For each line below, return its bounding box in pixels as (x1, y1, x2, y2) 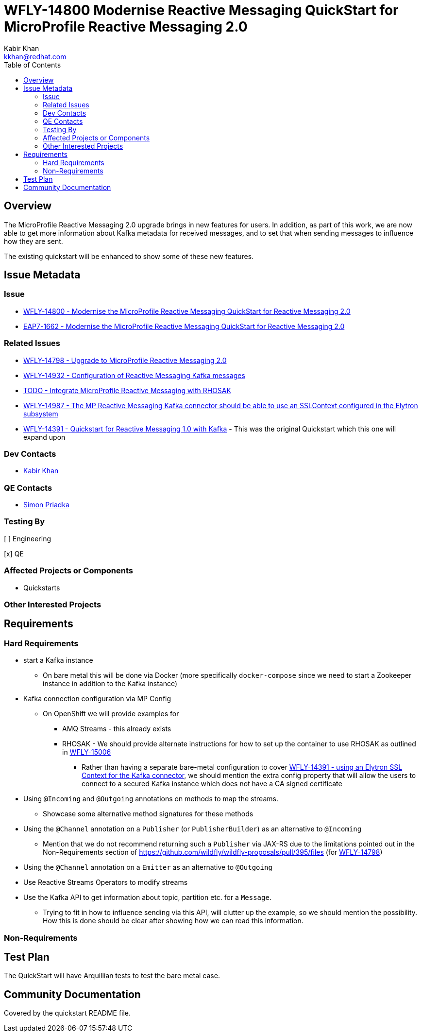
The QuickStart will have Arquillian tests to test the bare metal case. (4, 971, 220, 980)
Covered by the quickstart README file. (4, 1009, 131, 1018)
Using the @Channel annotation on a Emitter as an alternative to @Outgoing (23, 863, 272, 872)
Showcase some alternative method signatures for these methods (43, 810, 253, 818)
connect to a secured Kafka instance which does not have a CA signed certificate (82, 779, 342, 788)
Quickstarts (23, 583, 60, 592)
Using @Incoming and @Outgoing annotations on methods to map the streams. (23, 794, 278, 803)
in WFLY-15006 (62, 748, 111, 757)
